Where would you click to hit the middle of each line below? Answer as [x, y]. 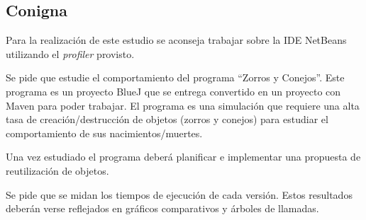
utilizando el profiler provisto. [70, 53]
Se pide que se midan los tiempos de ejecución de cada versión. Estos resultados [179, 194]
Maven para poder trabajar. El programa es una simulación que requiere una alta [183, 105]
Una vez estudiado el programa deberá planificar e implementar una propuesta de [183, 157]
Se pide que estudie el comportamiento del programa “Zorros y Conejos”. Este [175, 77]
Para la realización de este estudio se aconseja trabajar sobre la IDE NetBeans [176, 40]
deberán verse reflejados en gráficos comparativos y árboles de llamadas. [162, 208]
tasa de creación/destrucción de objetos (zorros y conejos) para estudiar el [167, 119]
